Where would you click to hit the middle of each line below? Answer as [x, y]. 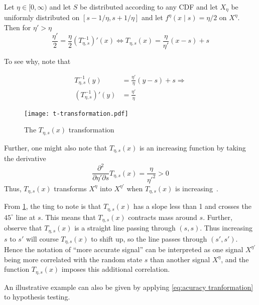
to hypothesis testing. [37, 297]
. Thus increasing [226, 228]
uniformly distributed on [42, 17]
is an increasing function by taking [192, 147]
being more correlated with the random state [73, 259]
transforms [70, 188]
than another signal [180, 259]
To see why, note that [37, 61]
